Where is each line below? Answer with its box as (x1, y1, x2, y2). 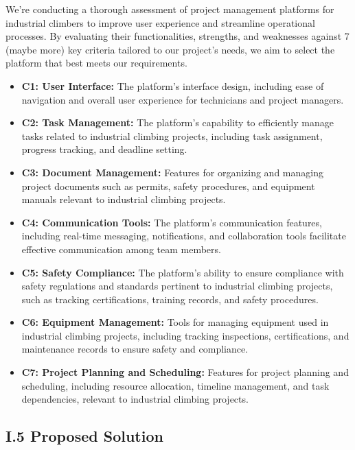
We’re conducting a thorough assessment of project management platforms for (5, 2, 334, 16)
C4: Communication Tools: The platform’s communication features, (21, 215, 322, 229)
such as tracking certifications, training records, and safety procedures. (21, 292, 319, 306)
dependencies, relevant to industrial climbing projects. (21, 392, 249, 406)
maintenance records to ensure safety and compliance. (21, 342, 249, 356)
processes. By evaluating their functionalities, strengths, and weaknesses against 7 (5, 29, 350, 43)
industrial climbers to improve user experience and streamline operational (5, 15, 315, 29)
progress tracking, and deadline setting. (21, 142, 187, 156)
